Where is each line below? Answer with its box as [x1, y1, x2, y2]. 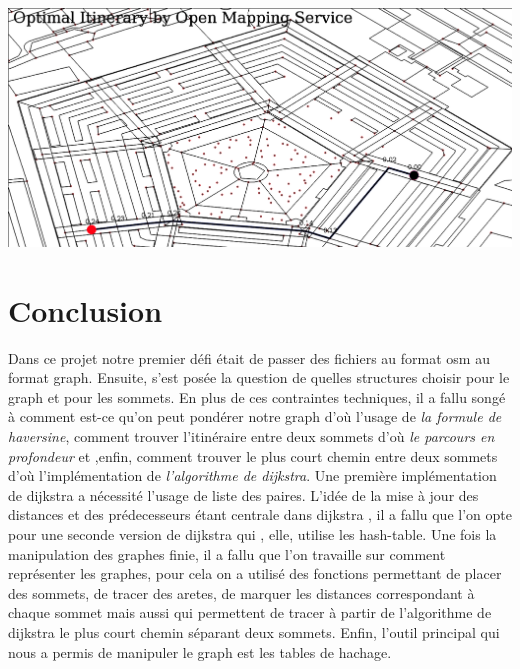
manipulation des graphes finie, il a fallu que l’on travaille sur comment [8, 543, 446, 564]
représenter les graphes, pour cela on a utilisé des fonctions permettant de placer [8, 563, 502, 584]
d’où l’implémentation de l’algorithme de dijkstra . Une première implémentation [8, 465, 497, 486]
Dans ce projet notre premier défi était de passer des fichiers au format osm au [8, 347, 490, 368]
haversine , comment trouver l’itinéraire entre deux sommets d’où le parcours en [8, 426, 495, 447]
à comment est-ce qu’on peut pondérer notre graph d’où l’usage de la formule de [8, 406, 502, 427]
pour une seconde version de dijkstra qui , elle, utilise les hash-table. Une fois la [8, 524, 497, 544]
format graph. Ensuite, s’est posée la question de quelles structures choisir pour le [8, 367, 510, 388]
